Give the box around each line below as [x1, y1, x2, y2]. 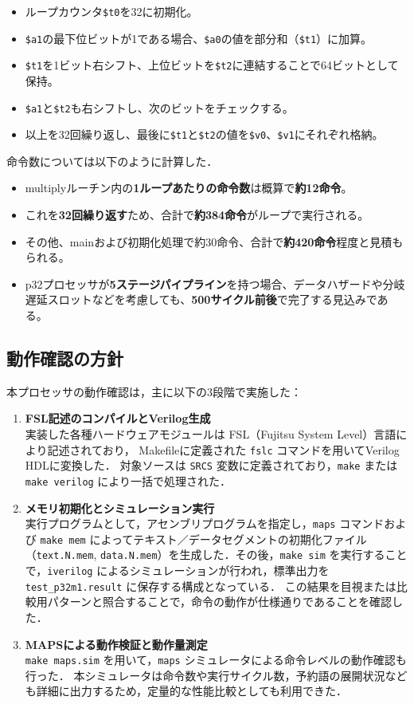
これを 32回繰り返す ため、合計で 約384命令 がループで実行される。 [25, 206, 369, 223]
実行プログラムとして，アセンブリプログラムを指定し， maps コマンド [25, 515, 385, 532]
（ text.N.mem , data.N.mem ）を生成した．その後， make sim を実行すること [25, 546, 408, 563]
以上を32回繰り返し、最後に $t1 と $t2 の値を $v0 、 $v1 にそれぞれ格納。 [25, 126, 384, 143]
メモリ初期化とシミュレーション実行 [25, 499, 215, 516]
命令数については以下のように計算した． [6, 152, 218, 169]
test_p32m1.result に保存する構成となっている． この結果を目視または [25, 577, 396, 594]
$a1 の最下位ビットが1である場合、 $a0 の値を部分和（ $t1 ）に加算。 [25, 29, 373, 46]
